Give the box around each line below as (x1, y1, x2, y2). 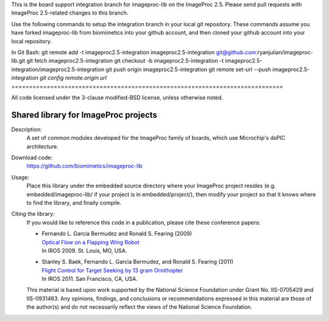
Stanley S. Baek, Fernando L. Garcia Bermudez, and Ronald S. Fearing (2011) (41, 258, 234, 266)
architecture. (26, 143, 59, 150)
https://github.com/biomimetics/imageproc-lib (26, 162, 143, 170)
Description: (11, 125, 42, 133)
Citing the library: (11, 210, 55, 218)
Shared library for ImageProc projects (11, 109, 158, 120)
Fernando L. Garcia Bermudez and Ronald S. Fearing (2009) (41, 230, 193, 237)
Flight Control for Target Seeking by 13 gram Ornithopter (41, 266, 183, 274)
